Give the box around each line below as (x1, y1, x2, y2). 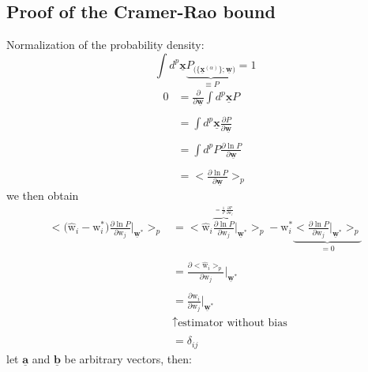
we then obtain (6, 187, 79, 204)
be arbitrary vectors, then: (64, 350, 192, 366)
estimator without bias (178, 318, 287, 329)
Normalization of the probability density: (6, 36, 205, 53)
